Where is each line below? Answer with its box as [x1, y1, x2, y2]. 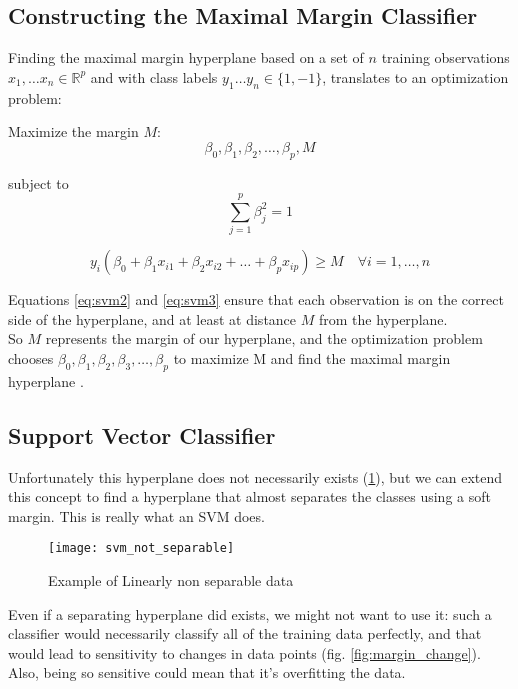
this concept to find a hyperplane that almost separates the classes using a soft [8, 486, 491, 507]
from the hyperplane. [318, 308, 448, 329]
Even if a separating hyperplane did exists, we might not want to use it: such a [8, 603, 492, 624]
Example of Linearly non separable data [48, 570, 294, 591]
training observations [381, 47, 510, 68]
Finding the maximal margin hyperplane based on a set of [8, 47, 364, 68]
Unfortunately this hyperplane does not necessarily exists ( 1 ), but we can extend [8, 466, 503, 487]
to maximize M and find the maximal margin [173, 348, 451, 369]
